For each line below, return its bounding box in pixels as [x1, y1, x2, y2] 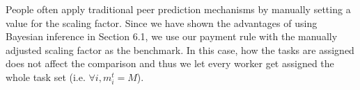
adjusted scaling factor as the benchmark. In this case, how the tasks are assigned [6, 42, 354, 57]
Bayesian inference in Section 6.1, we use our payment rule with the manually [6, 29, 338, 44]
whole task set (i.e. [6, 69, 86, 84]
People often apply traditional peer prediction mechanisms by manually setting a [6, 2, 351, 16]
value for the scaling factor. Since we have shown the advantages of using [6, 15, 318, 30]
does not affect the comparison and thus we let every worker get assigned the [6, 56, 334, 71]
